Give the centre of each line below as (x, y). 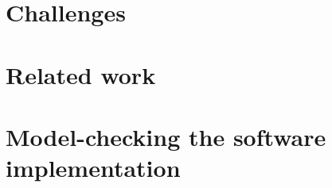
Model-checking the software (166, 136)
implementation (93, 168)
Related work (81, 74)
